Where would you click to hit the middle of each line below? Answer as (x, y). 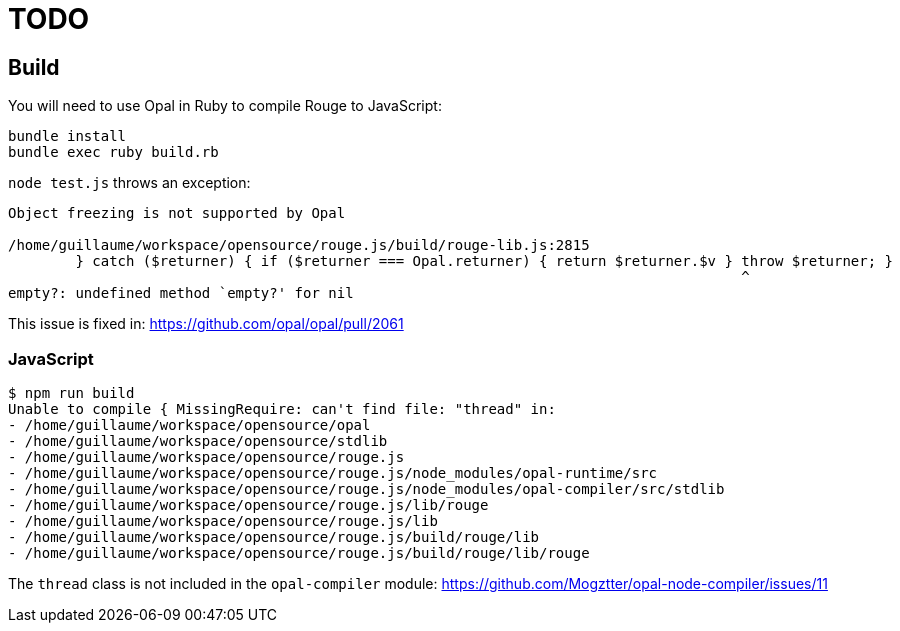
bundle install (67, 136)
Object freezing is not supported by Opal (177, 213)
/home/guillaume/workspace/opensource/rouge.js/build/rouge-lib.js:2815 (299, 245)
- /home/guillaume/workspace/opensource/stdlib (198, 440)
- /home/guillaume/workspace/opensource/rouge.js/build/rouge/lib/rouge (299, 552)
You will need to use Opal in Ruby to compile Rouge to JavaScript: (225, 106)
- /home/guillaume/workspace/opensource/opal (189, 424)
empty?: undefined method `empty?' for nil (181, 293)
